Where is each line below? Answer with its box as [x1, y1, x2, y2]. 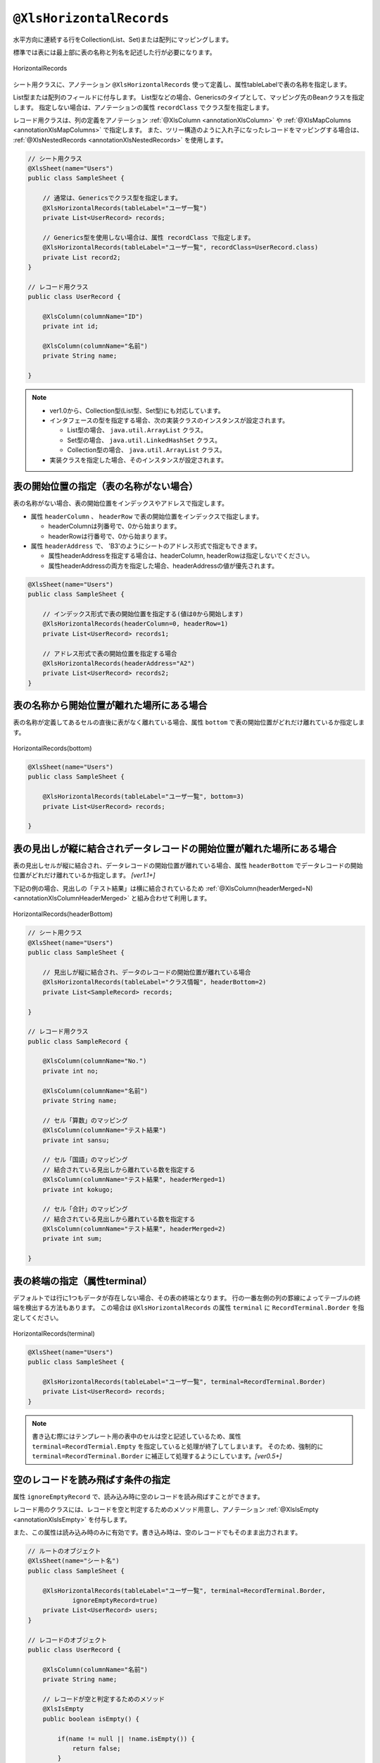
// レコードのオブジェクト [27, 1636, 107, 1644]
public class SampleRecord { [27, 1037, 129, 1045]
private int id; [42, 322, 99, 331]
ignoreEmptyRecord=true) [72, 1597, 158, 1604]
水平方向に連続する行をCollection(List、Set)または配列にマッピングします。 [13, 35, 233, 44]
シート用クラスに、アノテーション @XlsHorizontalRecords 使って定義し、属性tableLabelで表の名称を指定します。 [13, 80, 351, 88]
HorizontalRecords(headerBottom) [13, 910, 113, 918]
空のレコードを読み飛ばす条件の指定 [13, 1474, 170, 1486]
